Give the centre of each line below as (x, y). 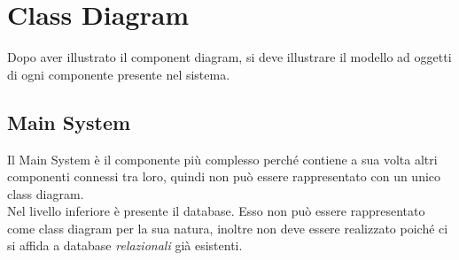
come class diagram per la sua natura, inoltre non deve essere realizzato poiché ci (228, 228)
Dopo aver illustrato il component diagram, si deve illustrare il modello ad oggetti (229, 57)
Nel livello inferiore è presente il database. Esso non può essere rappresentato (216, 211)
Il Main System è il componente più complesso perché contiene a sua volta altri (222, 159)
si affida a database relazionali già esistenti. (125, 245)
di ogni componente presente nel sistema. (119, 74)
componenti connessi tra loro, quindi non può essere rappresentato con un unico (224, 176)
